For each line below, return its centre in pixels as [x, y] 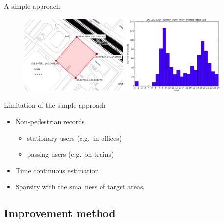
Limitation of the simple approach [55, 105]
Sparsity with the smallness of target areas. [80, 187]
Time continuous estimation [57, 170]
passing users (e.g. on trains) [71, 154]
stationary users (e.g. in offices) [74, 138]
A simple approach [32, 6]
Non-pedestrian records [50, 121]
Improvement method [60, 213]
